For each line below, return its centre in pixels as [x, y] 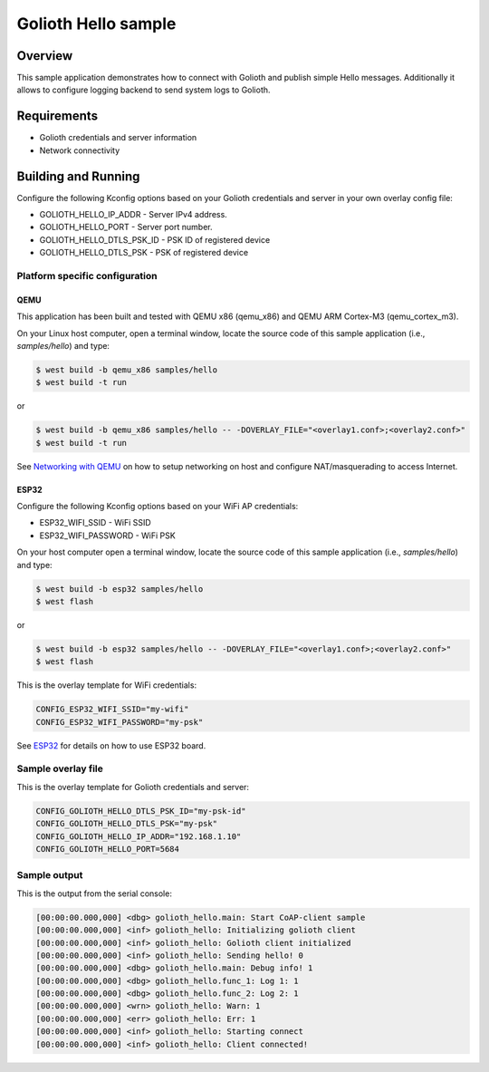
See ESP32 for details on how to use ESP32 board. [111, 745]
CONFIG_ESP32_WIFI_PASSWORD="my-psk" [120, 722]
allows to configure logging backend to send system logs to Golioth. [144, 90]
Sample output [50, 875]
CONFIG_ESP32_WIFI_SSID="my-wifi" [112, 710]
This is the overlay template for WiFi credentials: [107, 685]
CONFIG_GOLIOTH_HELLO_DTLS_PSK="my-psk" [126, 824]
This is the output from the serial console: [94, 893]
